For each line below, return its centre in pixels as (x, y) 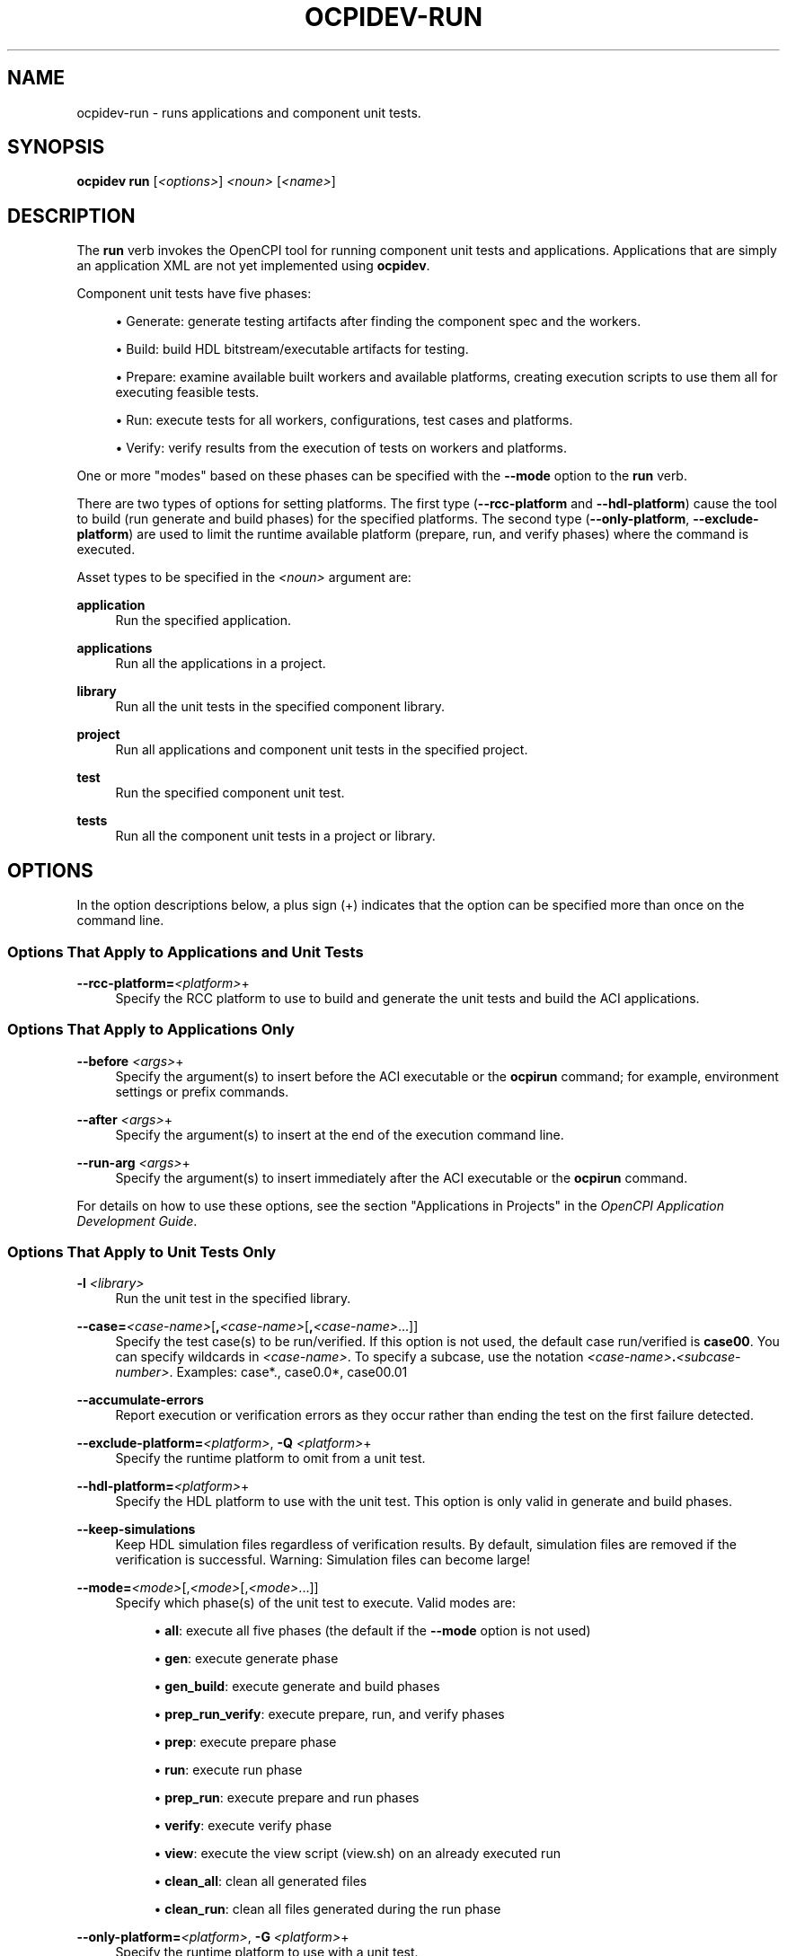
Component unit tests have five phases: (194, 294)
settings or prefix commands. (202, 1091)
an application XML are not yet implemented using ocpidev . (253, 266)
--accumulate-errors (140, 1400)
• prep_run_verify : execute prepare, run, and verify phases (329, 1714)
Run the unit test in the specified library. (233, 1299)
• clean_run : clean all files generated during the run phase (327, 1909)
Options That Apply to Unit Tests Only (142, 1252)
